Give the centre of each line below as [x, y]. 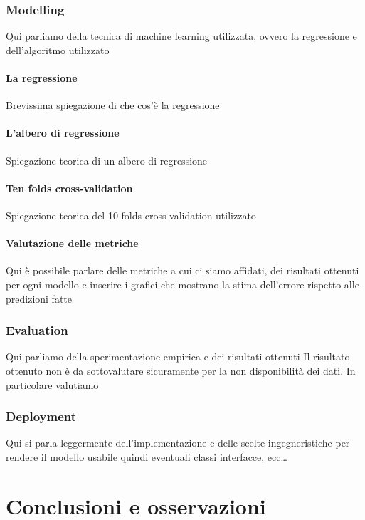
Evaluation [37, 330]
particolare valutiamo [52, 384]
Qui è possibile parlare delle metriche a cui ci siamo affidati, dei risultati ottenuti [182, 270]
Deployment [41, 416]
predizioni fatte [39, 298]
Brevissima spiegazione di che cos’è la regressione [113, 105]
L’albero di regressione [63, 133]
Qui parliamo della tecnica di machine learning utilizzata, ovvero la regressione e [181, 36]
